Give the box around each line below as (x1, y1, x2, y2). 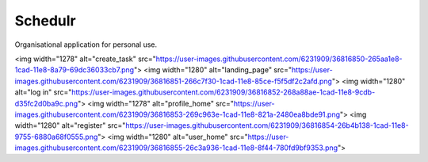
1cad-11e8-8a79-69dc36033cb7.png (14, 65, 135, 75)
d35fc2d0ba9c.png (14, 98, 78, 108)
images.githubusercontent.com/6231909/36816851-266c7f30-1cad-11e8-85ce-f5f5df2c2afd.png (14, 76, 333, 86)
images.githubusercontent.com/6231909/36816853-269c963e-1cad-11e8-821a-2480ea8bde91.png (14, 110, 341, 119)
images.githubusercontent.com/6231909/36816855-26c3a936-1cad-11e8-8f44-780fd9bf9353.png (14, 143, 338, 152)
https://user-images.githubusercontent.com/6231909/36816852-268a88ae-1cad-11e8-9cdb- (71, 87, 376, 97)
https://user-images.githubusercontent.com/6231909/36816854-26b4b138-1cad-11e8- (125, 121, 409, 130)
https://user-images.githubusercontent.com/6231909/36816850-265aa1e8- (155, 54, 403, 64)
